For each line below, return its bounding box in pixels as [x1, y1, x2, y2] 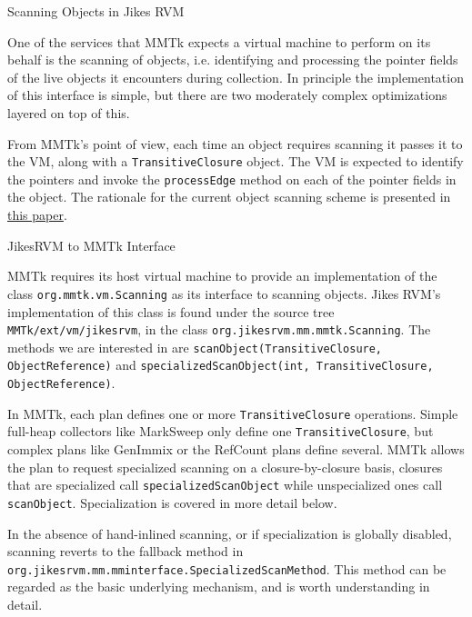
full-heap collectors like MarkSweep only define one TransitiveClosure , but [7, 422, 434, 441]
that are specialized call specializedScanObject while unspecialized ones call [7, 475, 443, 494]
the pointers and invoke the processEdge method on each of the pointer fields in [7, 169, 457, 188]
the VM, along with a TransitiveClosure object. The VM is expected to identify [7, 152, 464, 171]
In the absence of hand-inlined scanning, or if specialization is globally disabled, [7, 523, 452, 542]
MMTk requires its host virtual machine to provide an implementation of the [7, 266, 437, 285]
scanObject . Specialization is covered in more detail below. [7, 493, 337, 512]
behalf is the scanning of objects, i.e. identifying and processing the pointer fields [7, 50, 458, 69]
